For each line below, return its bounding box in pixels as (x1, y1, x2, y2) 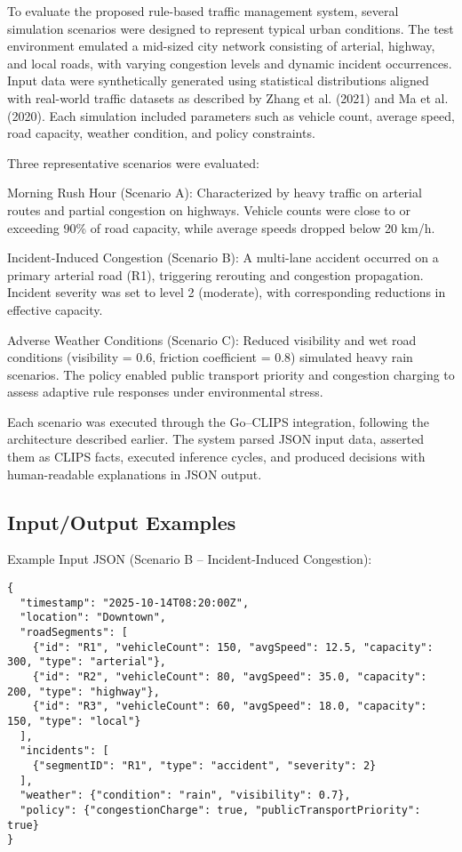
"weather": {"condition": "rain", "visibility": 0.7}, (20, 789, 351, 802)
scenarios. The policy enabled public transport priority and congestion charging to (7, 365, 455, 383)
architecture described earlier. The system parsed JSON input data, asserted (7, 430, 425, 448)
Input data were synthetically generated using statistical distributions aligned (7, 71, 429, 90)
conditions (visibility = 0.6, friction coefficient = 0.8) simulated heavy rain (7, 348, 413, 366)
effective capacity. (7, 300, 103, 318)
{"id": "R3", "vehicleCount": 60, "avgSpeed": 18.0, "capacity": (32, 700, 427, 713)
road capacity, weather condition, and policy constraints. (7, 124, 315, 142)
